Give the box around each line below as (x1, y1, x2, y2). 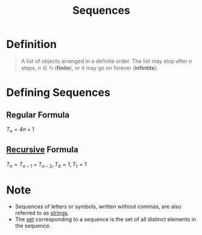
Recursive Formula (6, 145, 78, 155)
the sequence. (14, 222, 51, 230)
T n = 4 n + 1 (6, 125, 34, 134)
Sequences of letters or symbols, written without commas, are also (14, 203, 182, 210)
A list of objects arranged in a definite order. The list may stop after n (21, 57, 192, 64)
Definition (6, 37, 57, 51)
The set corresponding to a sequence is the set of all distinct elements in (14, 216, 197, 223)
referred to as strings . (14, 209, 69, 217)
